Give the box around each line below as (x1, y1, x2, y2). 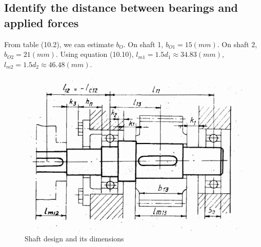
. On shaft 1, (123, 38, 164, 49)
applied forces (4, 14, 79, 30)
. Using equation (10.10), (55, 49, 134, 59)
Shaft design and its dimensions (25, 233, 124, 243)
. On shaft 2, (217, 38, 257, 49)
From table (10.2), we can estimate (4, 38, 114, 49)
